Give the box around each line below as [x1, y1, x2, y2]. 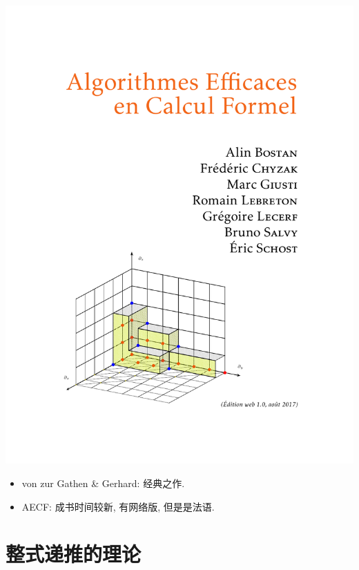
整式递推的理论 [6, 540, 142, 568]
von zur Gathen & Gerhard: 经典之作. [21, 475, 185, 490]
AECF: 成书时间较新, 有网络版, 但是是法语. [21, 499, 215, 513]
